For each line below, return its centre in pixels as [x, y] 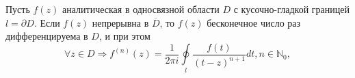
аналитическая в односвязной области [141, 9]
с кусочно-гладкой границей [291, 9]
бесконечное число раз [254, 22]
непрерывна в [120, 22]
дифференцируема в [47, 36]
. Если [47, 22]
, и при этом [124, 36]
